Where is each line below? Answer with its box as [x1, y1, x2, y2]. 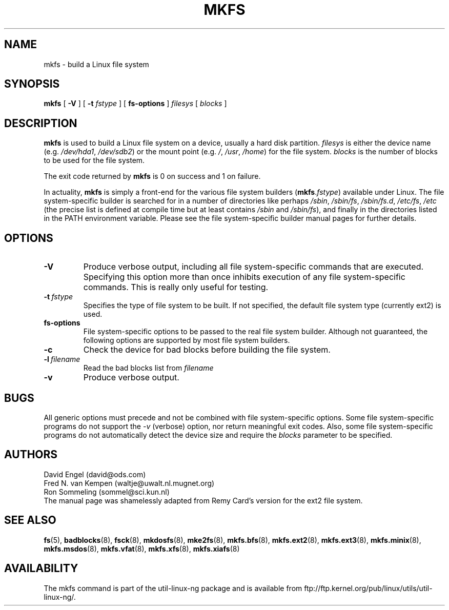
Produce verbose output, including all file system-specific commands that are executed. [83, 261, 424, 272]
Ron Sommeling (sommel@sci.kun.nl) [44, 487, 170, 496]
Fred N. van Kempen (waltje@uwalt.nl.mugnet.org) [44, 478, 215, 487]
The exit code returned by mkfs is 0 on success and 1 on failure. [44, 172, 261, 181]
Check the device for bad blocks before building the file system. [83, 344, 331, 355]
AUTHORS [4, 448, 58, 461]
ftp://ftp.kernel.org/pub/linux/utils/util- [304, 583, 433, 593]
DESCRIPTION [4, 116, 77, 130]
